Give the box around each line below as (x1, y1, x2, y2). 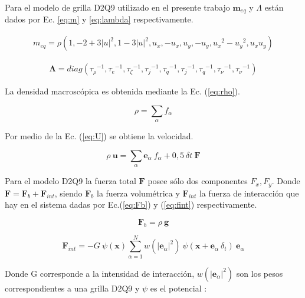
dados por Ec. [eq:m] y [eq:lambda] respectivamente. (5, 13, 194, 25)
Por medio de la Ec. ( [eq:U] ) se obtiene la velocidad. (5, 130, 194, 142)
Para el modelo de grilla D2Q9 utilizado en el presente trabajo (5, 1, 230, 13)
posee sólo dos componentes (147, 175, 248, 187)
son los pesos (236, 267, 283, 279)
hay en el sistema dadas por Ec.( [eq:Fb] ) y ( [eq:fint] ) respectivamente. (5, 198, 257, 211)
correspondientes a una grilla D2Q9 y (5, 281, 140, 294)
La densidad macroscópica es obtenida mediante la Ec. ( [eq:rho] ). (5, 85, 240, 97)
